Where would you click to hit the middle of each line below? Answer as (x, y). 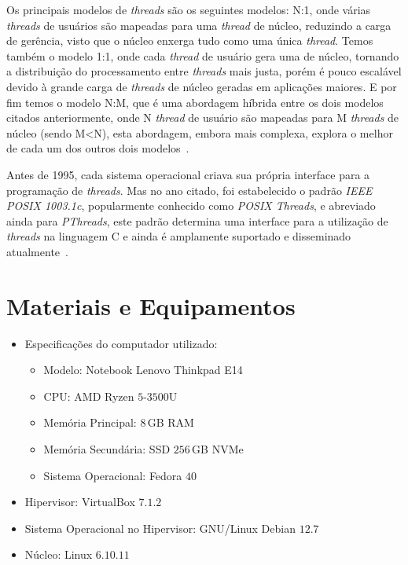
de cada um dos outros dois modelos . (98, 148)
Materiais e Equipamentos (151, 305)
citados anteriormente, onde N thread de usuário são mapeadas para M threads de (203, 117)
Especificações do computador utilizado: (121, 343)
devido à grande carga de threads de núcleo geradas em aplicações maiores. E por (202, 86)
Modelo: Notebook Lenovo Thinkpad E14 (143, 370)
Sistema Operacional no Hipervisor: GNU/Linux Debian (160, 528)
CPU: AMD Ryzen (89, 396)
